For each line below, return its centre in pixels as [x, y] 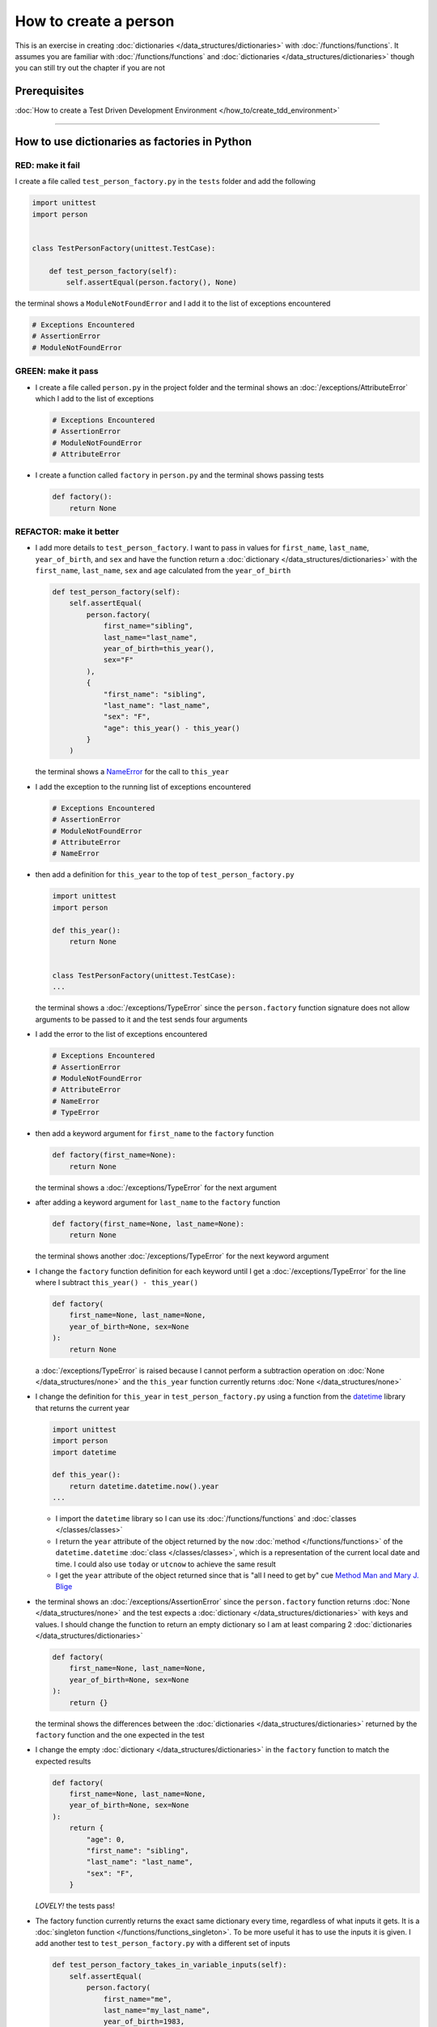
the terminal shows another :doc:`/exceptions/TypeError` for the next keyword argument [182, 1256]
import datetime [85, 1452]
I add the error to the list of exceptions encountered [121, 1035]
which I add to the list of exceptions [94, 398]
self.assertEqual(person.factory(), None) [152, 283]
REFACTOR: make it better [67, 531]
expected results [63, 1761]
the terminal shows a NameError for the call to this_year [132, 772]
